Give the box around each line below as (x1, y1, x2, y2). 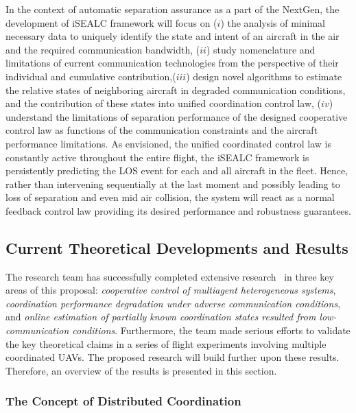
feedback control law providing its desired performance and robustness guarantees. (5, 203, 351, 217)
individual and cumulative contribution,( (5, 69, 176, 83)
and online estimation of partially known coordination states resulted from (5, 309, 316, 324)
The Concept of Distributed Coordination (5, 392, 241, 410)
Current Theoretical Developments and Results (5, 237, 348, 258)
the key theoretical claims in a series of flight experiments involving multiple (5, 336, 327, 351)
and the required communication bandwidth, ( (5, 42, 200, 56)
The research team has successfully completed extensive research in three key (5, 269, 334, 283)
